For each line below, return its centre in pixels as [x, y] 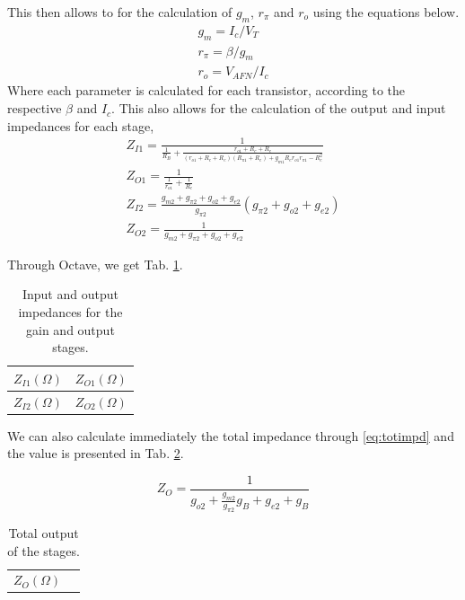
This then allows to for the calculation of [120, 12]
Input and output [70, 294]
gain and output [70, 329]
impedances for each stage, [81, 125]
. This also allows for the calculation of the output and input [279, 108]
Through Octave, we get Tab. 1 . [95, 264]
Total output [44, 532]
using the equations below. [386, 12]
